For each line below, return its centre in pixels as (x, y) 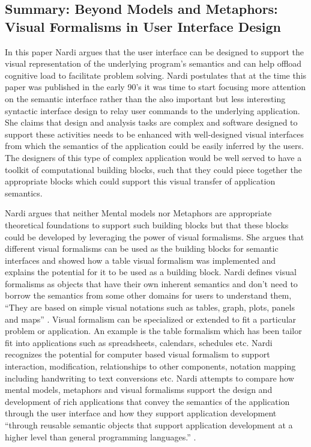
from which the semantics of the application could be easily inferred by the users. (154, 146)
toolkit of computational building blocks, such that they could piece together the (153, 169)
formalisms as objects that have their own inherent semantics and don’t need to (151, 283)
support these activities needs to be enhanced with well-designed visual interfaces (154, 134)
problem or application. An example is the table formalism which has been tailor (153, 331)
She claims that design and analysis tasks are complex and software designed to (151, 122)
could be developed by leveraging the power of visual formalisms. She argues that (155, 236)
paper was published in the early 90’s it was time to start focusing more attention (155, 87)
